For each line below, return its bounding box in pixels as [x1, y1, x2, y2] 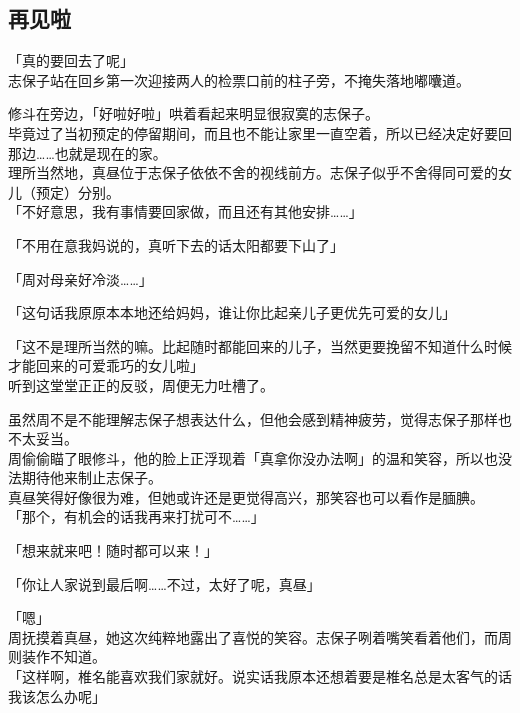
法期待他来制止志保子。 [8, 467, 162, 488]
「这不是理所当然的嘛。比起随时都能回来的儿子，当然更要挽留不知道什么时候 [8, 335, 512, 356]
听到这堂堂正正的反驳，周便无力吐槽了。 [8, 374, 274, 395]
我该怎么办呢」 [8, 685, 106, 706]
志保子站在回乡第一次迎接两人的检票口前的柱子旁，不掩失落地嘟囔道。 [8, 69, 470, 90]
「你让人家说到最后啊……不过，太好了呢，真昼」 [8, 573, 321, 594]
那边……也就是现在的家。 [8, 142, 167, 163]
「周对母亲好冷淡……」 [8, 268, 153, 289]
